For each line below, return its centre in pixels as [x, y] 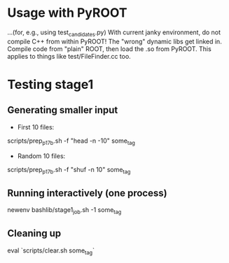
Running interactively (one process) [87, 193]
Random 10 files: [41, 156]
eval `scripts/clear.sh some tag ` [51, 251]
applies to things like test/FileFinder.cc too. [69, 56]
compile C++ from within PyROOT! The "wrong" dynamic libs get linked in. [114, 41]
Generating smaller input [63, 110]
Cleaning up [34, 233]
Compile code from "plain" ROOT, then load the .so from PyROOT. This [109, 49]
